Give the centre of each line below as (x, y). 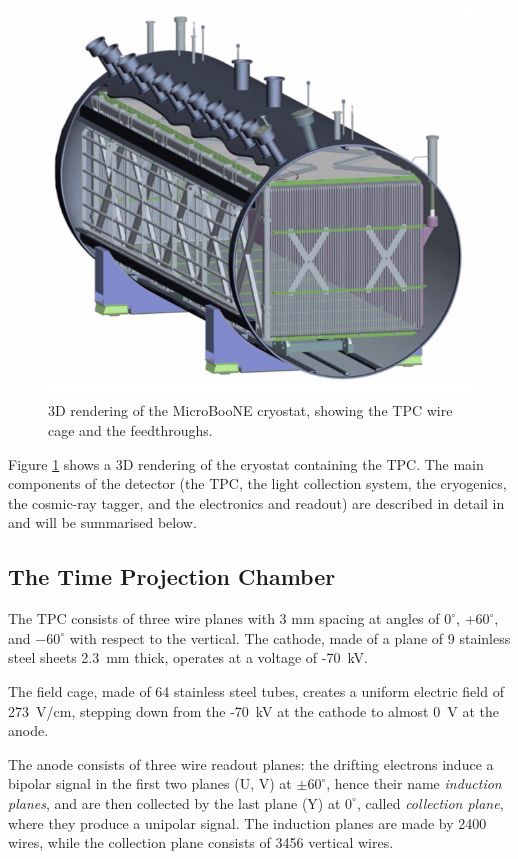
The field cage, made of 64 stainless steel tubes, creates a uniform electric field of (256, 690)
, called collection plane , (430, 802)
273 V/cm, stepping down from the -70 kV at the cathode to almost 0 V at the (253, 710)
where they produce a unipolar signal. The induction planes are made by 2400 (247, 822)
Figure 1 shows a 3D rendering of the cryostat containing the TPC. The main (246, 463)
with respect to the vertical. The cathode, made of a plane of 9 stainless (290, 637)
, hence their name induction (414, 783)
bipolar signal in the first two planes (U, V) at (150, 783)
